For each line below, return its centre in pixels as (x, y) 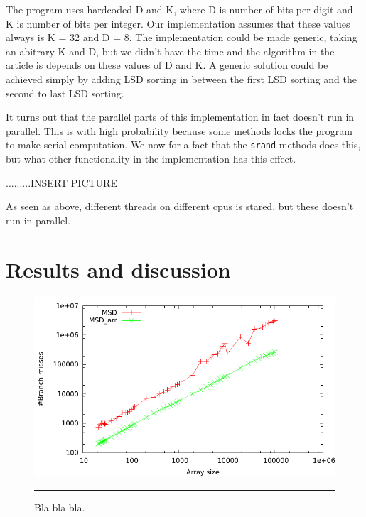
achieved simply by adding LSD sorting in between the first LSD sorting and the (181, 78)
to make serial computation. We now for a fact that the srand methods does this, (183, 145)
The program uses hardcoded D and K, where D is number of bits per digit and (179, 9)
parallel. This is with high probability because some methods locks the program (179, 130)
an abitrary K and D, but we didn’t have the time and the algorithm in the (170, 51)
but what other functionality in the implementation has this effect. (151, 158)
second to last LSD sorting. (65, 93)
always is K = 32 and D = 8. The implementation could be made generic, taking (182, 37)
